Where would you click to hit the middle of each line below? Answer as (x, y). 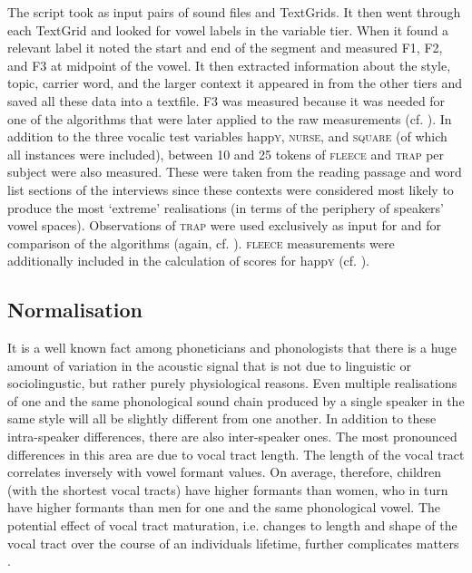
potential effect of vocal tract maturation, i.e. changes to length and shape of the (232, 525)
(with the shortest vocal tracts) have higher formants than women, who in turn (228, 489)
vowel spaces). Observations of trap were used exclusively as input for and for (224, 225)
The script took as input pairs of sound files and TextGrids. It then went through (234, 12)
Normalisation (75, 310)
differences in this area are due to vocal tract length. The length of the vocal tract (236, 454)
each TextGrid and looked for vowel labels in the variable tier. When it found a (228, 29)
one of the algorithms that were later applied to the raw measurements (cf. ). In (230, 118)
